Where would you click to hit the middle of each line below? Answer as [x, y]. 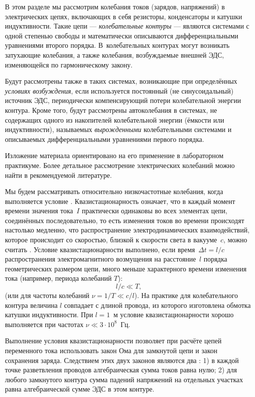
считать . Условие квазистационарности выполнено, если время [100, 249]
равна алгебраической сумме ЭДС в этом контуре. [80, 389]
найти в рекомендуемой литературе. [59, 175]
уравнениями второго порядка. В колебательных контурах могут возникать [117, 45]
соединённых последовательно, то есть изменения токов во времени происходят [125, 220]
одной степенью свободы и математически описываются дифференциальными [122, 35]
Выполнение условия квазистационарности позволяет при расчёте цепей [113, 341]
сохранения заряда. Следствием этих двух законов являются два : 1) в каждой [122, 360]
